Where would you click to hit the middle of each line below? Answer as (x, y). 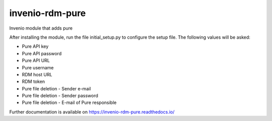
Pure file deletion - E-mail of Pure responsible (69, 102)
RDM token (33, 82)
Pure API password (42, 53)
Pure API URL (36, 61)
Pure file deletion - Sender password (60, 96)
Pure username (38, 67)
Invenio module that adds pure (41, 28)
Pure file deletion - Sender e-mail (56, 88)
